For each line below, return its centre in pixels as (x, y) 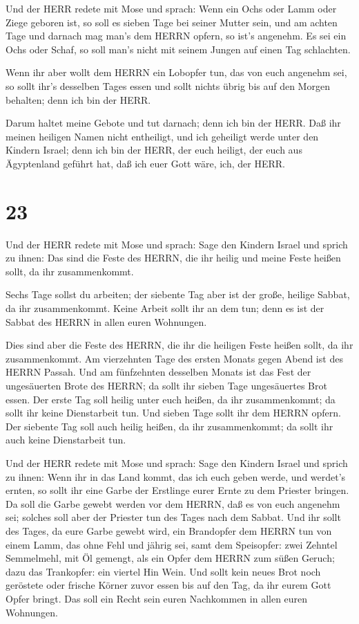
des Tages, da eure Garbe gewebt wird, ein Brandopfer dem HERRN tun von (169, 530)
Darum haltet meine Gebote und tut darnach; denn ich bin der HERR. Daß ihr (173, 123)
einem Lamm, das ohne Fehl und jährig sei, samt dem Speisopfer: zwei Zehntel (172, 544)
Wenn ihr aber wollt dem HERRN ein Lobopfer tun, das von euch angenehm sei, (176, 72)
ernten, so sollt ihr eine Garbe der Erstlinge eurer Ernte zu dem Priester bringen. (177, 490)
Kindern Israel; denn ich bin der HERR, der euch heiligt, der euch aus (154, 150)
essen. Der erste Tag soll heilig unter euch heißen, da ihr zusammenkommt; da (171, 399)
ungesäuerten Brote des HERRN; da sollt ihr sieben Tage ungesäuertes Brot (166, 385)
